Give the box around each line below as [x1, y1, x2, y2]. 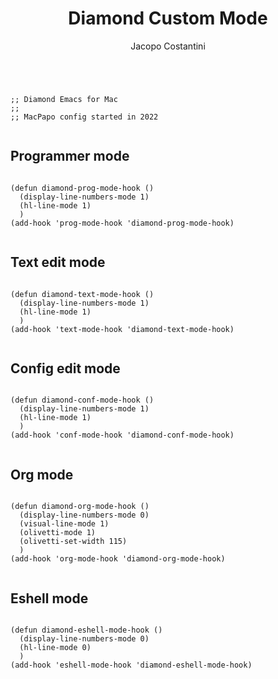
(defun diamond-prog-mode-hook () [10, 183, 155, 193]
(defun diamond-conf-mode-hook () [10, 395, 155, 406]
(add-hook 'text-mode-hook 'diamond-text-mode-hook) [10, 324, 235, 334]
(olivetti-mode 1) [19, 528, 97, 538]
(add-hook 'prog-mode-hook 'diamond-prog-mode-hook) [10, 218, 235, 228]
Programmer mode [10, 148, 130, 165]
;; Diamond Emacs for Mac [10, 94, 118, 104]
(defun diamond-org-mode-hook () [10, 502, 150, 512]
